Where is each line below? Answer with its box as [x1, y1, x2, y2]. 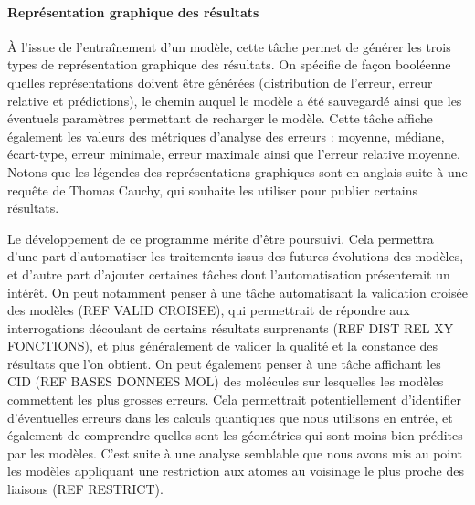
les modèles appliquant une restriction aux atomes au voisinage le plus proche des [7, 461, 464, 480]
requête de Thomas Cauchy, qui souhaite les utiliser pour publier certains [7, 180, 417, 199]
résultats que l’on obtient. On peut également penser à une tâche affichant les [7, 353, 441, 373]
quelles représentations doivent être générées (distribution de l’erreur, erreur [7, 72, 433, 91]
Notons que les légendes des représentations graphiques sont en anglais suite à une [7, 162, 468, 181]
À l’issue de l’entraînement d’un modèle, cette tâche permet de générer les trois [7, 37, 451, 56]
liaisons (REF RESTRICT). [7, 479, 164, 499]
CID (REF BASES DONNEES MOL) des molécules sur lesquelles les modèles [7, 372, 444, 391]
